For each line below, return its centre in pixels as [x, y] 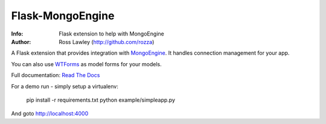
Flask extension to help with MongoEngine [111, 34]
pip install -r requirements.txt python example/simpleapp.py [101, 100]
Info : [17, 34]
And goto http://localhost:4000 [50, 114]
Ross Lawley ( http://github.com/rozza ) [107, 42]
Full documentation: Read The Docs [56, 75]
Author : [21, 42]
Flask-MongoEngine [63, 16]
